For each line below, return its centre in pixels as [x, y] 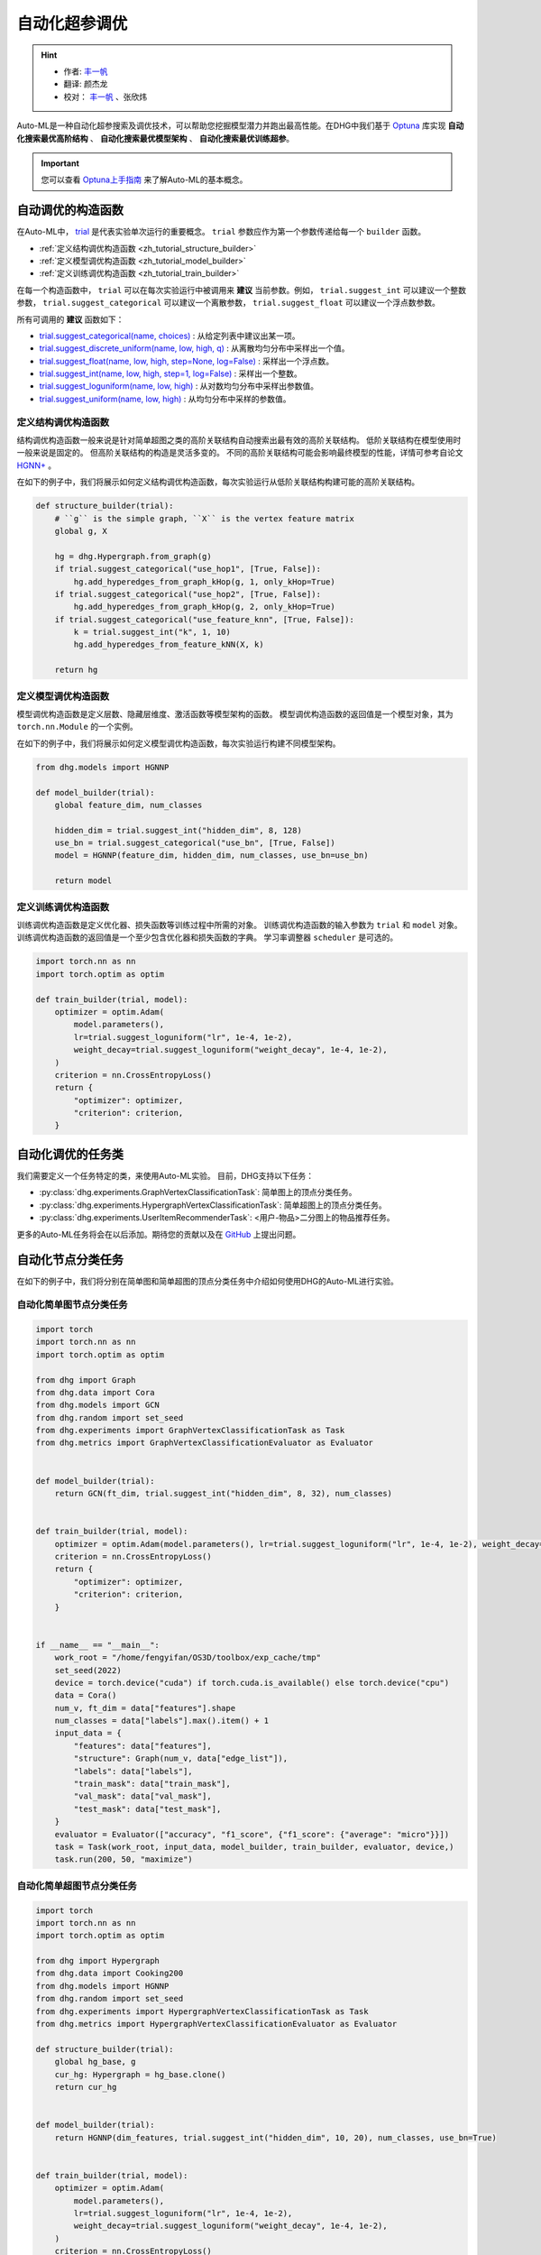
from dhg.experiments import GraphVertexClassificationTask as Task [190, 1431]
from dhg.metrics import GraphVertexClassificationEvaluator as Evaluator [205, 1443]
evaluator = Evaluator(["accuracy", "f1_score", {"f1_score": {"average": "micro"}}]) [252, 1834]
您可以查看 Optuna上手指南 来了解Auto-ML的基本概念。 [144, 179]
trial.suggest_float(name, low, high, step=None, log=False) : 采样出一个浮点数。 [187, 361]
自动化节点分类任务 [70, 1260]
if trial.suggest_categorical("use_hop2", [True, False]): [188, 594]
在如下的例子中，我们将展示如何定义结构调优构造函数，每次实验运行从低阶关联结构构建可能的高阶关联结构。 [218, 482]
